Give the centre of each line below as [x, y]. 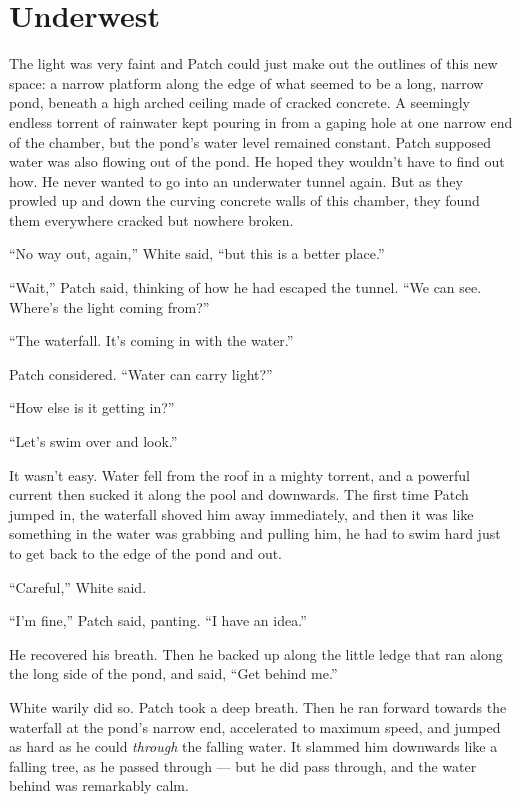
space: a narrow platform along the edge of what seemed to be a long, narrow [246, 82]
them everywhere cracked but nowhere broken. [151, 219]
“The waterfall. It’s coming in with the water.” [151, 340]
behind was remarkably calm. [99, 785]
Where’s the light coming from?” [109, 306]
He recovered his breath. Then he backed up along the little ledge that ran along [256, 653]
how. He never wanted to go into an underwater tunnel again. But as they [236, 180]
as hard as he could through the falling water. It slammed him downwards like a [253, 746]
